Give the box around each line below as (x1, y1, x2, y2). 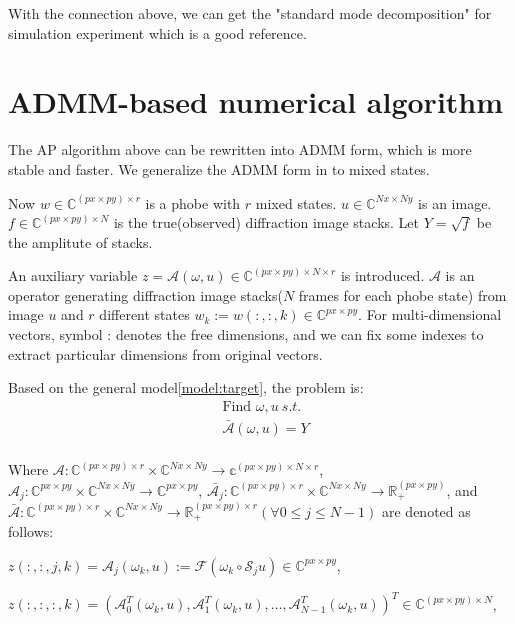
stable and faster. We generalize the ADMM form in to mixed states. (8, 158, 430, 179)
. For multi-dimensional (358, 304, 502, 325)
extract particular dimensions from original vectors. (8, 343, 323, 364)
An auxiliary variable (8, 265, 138, 286)
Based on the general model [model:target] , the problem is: (8, 377, 364, 398)
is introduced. (340, 265, 425, 286)
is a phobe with (145, 192, 241, 213)
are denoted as (381, 500, 471, 521)
